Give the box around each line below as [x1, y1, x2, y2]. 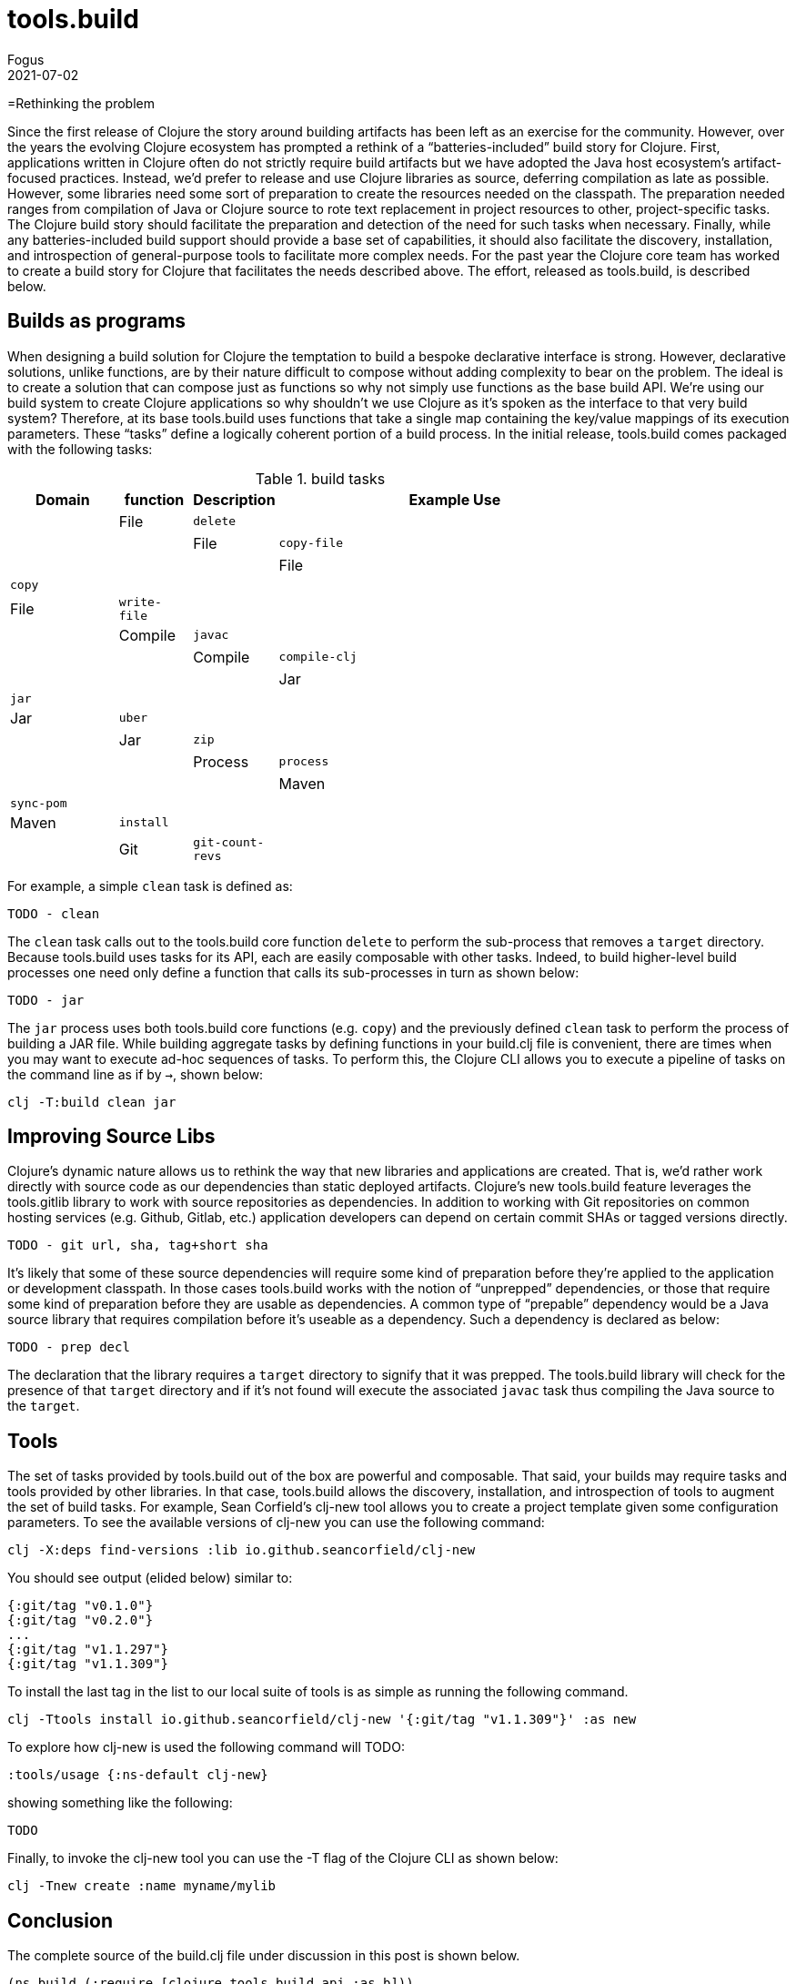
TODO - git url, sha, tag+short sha [7, 1238, 268, 1253]
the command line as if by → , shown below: [7, 1066, 264, 1082]
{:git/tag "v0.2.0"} [7, 1613, 154, 1628]
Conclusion [7, 1908, 114, 1932]
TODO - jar [7, 992, 85, 1007]
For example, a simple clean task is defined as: [7, 877, 293, 894]
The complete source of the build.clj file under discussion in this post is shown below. [7, 1948, 520, 1964]
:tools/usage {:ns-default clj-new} [7, 1767, 268, 1783]
